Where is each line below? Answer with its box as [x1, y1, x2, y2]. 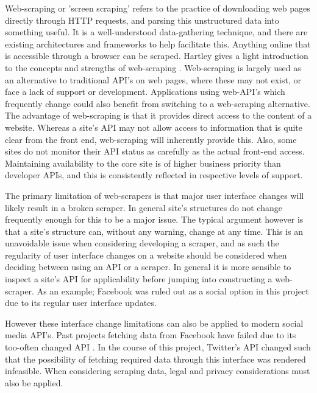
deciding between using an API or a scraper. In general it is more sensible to [5, 260, 291, 273]
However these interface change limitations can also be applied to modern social [5, 316, 304, 329]
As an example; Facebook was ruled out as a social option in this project [37, 284, 309, 297]
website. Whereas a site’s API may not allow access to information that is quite [5, 120, 303, 133]
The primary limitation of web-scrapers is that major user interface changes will [5, 189, 304, 201]
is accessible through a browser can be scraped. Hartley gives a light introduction [5, 49, 308, 62]
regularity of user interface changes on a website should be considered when [5, 248, 287, 261]
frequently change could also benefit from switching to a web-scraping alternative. [5, 97, 310, 110]
